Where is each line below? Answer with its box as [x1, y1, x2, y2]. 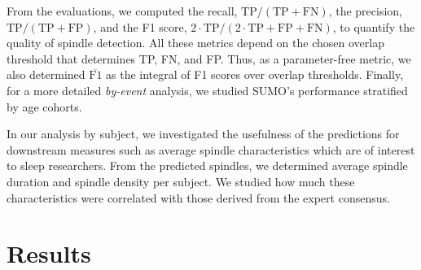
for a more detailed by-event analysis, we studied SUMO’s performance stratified [7, 81, 408, 98]
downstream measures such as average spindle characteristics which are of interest [7, 141, 415, 158]
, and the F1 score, [93, 18, 187, 35]
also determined [7, 66, 86, 83]
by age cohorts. [7, 98, 82, 115]
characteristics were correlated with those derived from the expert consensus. [7, 189, 390, 206]
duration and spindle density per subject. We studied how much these [7, 172, 355, 189]
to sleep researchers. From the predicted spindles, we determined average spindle [7, 157, 408, 174]
